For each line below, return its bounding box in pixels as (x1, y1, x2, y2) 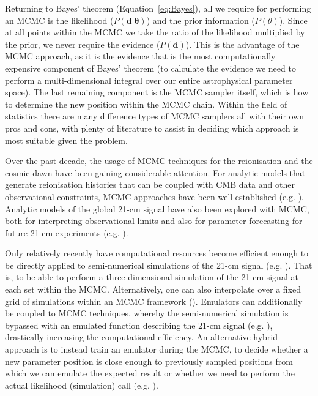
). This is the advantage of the (185, 37, 300, 50)
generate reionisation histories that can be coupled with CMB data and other (5, 178, 295, 191)
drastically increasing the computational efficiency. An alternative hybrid (5, 331, 278, 343)
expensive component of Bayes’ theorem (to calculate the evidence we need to (5, 61, 296, 74)
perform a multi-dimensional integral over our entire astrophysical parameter (5, 73, 293, 86)
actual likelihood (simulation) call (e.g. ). (5, 378, 158, 391)
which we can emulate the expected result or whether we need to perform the (5, 367, 295, 379)
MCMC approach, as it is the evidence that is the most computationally (5, 50, 276, 62)
